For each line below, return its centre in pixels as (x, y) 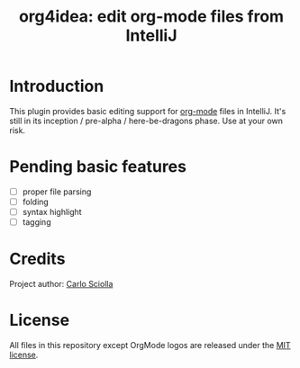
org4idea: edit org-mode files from (151, 17)
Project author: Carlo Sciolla (61, 284)
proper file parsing (57, 192)
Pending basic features (98, 167)
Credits (37, 259)
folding (36, 202)
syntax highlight (52, 212)
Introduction (57, 86)
